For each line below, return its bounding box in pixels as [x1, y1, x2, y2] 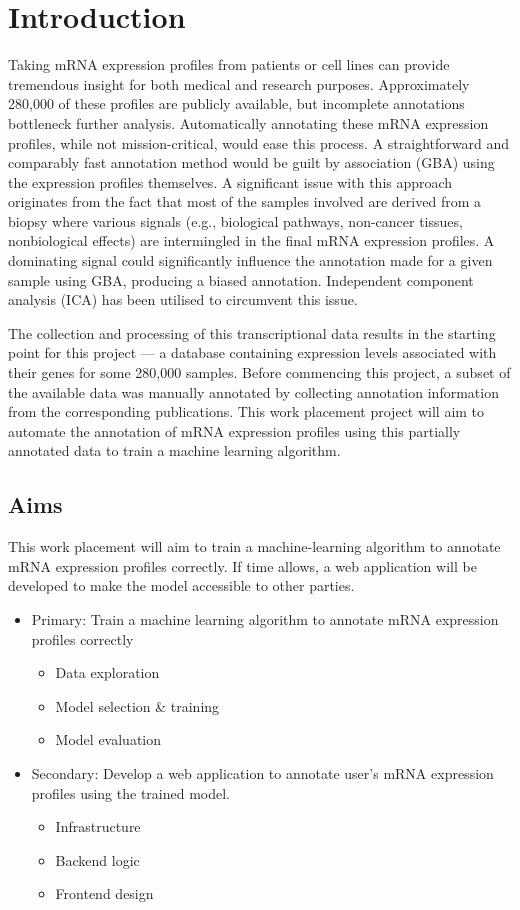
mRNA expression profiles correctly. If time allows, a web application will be [8, 555, 477, 576]
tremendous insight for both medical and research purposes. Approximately [8, 73, 470, 94]
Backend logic [55, 849, 140, 870]
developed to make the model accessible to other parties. [8, 575, 355, 596]
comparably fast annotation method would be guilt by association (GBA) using [8, 152, 495, 173]
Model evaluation [55, 729, 161, 750]
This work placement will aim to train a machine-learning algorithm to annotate [8, 536, 501, 557]
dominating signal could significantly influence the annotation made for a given [8, 250, 493, 271]
